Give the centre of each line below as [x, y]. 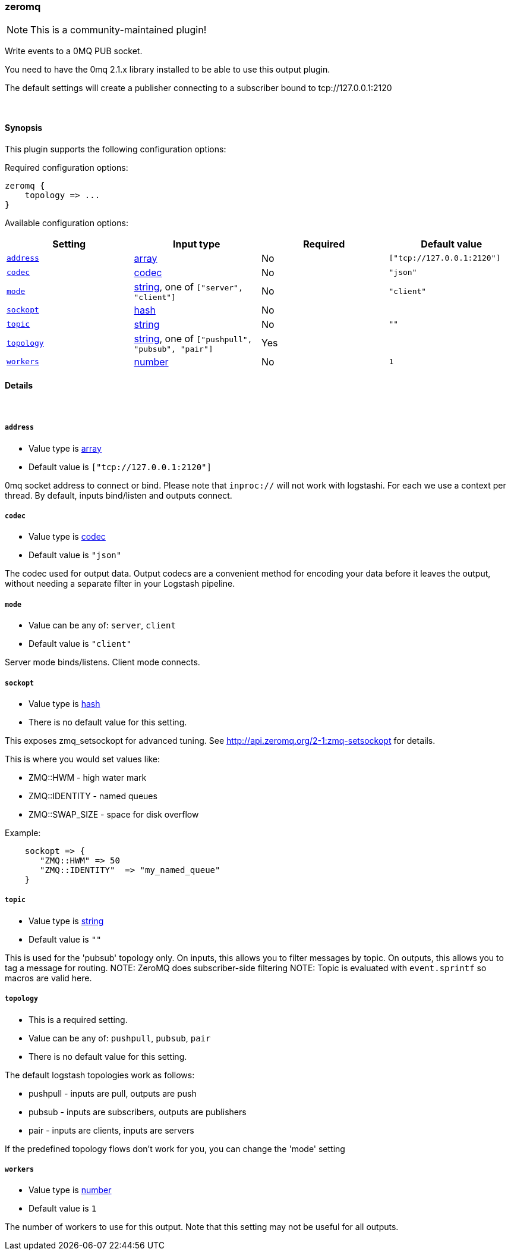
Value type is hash [64, 703]
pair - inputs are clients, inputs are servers [111, 1130]
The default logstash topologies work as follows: [100, 1075]
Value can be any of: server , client [102, 625]
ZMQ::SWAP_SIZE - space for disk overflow [114, 814]
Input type [196, 244]
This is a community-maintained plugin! [119, 30]
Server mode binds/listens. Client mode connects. [102, 662]
